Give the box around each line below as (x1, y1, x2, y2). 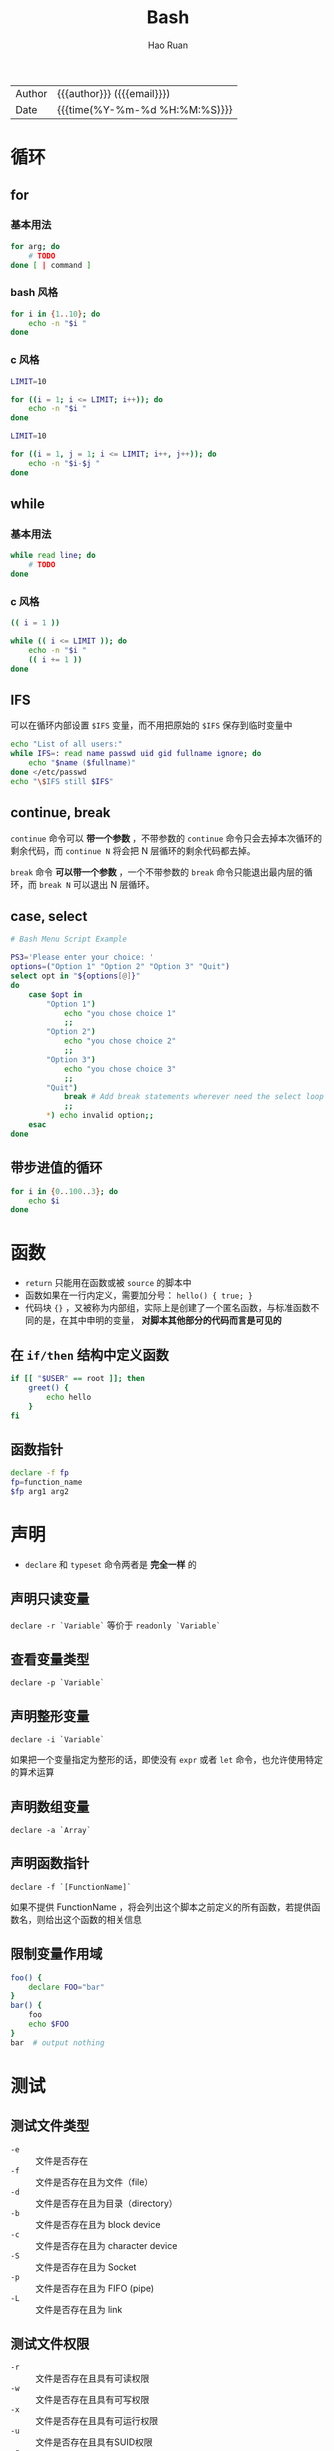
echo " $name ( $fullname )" (28, 758, 137, 768)
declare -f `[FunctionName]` (10, 1882, 132, 1892)
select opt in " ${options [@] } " (10, 971, 141, 981)
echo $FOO (28, 2019, 70, 2030)
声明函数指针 (10, 1855, 90, 1872)
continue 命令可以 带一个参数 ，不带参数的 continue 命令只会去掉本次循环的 (10, 832, 323, 844)
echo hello (46, 1392, 92, 1402)
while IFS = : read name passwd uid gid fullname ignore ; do (10, 749, 262, 759)
